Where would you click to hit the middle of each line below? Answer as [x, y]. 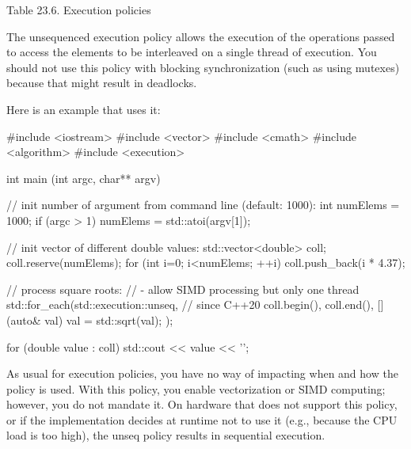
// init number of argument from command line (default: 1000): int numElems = [203, 205]
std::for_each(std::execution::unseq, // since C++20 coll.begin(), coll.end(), [190, 304]
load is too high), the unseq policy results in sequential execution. [166, 435]
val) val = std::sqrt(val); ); [109, 320]
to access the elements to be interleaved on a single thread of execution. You [192, 52]
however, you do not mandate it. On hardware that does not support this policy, [202, 404]
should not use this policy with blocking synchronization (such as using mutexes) [203, 67]
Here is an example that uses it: [84, 109]
